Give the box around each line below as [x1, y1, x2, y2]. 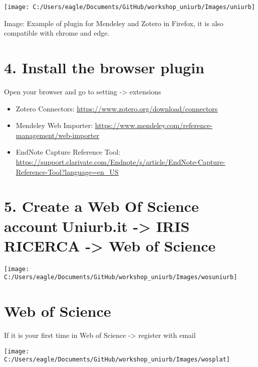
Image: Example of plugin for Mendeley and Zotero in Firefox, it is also [4, 18, 223, 28]
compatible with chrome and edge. [4, 28, 110, 38]
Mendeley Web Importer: [16, 120, 93, 131]
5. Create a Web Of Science [4, 196, 199, 216]
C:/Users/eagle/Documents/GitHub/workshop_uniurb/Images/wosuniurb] [4, 274, 237, 281]
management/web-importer [16, 130, 99, 140]
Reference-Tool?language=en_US [16, 166, 119, 177]
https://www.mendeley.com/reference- [95, 120, 213, 131]
